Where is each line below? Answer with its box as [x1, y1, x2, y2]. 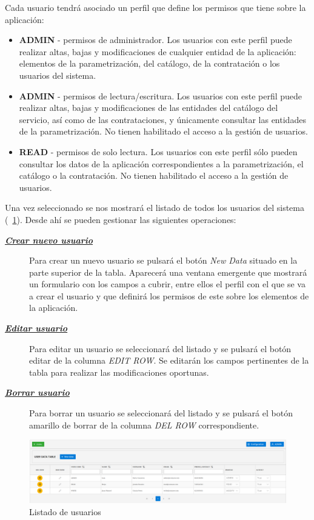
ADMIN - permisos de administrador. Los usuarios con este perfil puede [19, 33, 292, 46]
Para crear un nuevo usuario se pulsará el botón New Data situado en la [29, 254, 298, 267]
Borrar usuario [5, 386, 70, 399]
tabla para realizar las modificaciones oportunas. [29, 365, 209, 378]
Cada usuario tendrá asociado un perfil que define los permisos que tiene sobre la [5, 1, 306, 13]
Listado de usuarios [29, 505, 101, 518]
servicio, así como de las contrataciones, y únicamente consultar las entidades [19, 113, 306, 125]
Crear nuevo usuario [5, 233, 93, 246]
